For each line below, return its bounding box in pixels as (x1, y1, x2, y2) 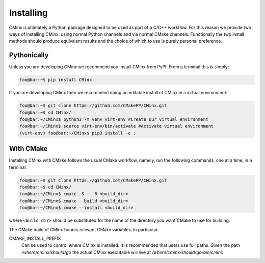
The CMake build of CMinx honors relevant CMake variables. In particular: (9, 226, 159, 233)
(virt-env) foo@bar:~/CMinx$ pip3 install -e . (19, 130, 136, 136)
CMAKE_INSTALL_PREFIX (9, 236, 61, 241)
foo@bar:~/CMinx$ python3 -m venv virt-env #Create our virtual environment (19, 116, 209, 122)
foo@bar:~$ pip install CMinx (19, 77, 92, 83)
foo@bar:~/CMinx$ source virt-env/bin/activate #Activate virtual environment (19, 123, 213, 129)
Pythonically (9, 51, 49, 59)
